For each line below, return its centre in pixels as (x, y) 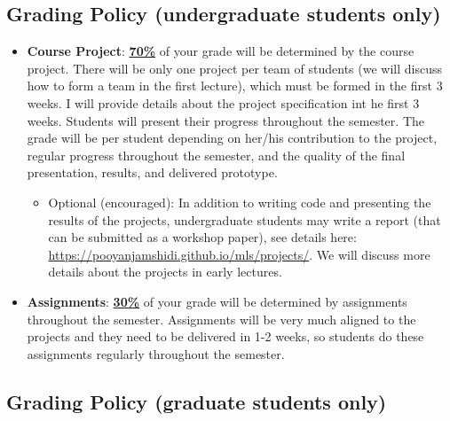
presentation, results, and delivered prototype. (152, 172)
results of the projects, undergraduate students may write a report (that (245, 219)
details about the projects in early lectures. (165, 272)
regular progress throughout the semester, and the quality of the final (216, 155)
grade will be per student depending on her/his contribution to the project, (232, 138)
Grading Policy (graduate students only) (197, 401)
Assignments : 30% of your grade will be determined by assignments (217, 301)
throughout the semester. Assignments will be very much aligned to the (221, 319)
